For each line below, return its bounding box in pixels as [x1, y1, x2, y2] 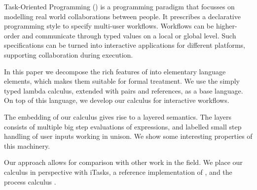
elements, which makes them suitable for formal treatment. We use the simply [4, 76, 240, 86]
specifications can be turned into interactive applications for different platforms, [4, 40, 245, 50]
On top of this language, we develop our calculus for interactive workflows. [4, 95, 229, 105]
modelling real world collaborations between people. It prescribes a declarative [4, 11, 241, 21]
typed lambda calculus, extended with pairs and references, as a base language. [4, 85, 243, 95]
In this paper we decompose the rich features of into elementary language [4, 66, 226, 76]
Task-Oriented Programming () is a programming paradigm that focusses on [4, 1, 235, 11]
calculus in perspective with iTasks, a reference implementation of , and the [4, 166, 232, 177]
